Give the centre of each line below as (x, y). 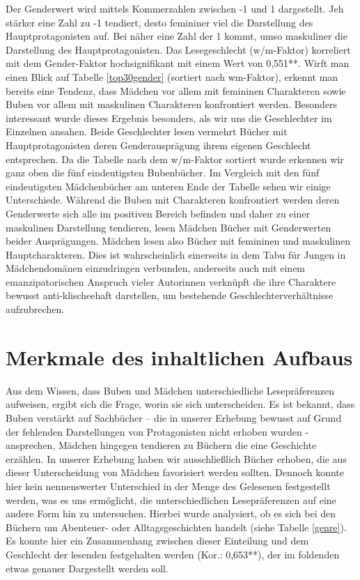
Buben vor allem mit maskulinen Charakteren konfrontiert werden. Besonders (172, 104)
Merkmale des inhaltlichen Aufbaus (179, 357)
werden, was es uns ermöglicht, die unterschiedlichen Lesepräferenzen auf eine (171, 499)
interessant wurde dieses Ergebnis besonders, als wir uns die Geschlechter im (169, 117)
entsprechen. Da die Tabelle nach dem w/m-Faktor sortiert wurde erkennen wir (175, 159)
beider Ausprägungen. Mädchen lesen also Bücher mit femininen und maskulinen (178, 241)
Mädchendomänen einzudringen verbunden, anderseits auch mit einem (156, 268)
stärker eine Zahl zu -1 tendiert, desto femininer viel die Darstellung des (159, 22)
